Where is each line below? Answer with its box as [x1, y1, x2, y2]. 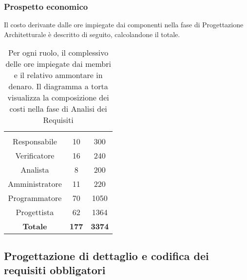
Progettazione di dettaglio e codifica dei [4, 248, 209, 263]
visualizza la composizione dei [7, 92, 109, 103]
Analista [20, 164, 49, 176]
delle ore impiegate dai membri [5, 58, 111, 70]
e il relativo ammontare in [14, 69, 103, 81]
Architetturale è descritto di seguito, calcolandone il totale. [4, 29, 180, 39]
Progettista [16, 206, 54, 218]
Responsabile [13, 136, 57, 147]
